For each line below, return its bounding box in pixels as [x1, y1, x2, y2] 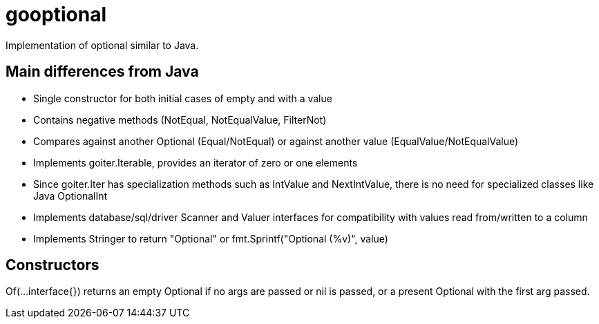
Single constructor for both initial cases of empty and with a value [33, 92, 332, 104]
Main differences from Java [6, 63, 199, 81]
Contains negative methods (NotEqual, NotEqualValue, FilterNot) [33, 113, 327, 126]
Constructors [6, 256, 99, 274]
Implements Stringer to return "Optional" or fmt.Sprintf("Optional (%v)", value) [33, 232, 388, 245]
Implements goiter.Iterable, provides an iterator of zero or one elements [33, 156, 358, 169]
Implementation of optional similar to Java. [6, 39, 199, 51]
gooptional [6, 3, 106, 26]
